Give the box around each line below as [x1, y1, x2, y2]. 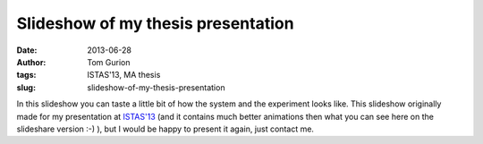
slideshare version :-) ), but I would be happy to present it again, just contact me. [16, 123, 315, 134]
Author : [16, 56, 47, 67]
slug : [16, 81, 36, 93]
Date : [16, 45, 38, 55]
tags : [16, 70, 37, 80]
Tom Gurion [87, 56, 131, 67]
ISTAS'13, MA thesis [87, 70, 161, 80]
